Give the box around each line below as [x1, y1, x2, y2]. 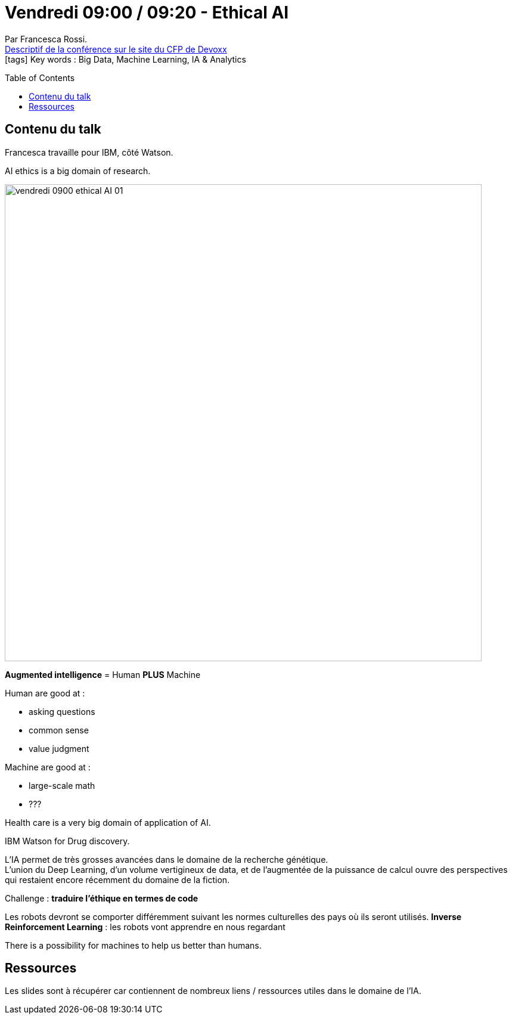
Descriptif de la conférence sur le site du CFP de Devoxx [5, 44, 227, 54]
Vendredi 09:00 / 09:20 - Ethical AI [5, 2, 289, 23]
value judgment [29, 743, 89, 754]
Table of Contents [5, 72, 75, 83]
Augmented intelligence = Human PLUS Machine [5, 669, 201, 680]
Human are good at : [5, 687, 85, 698]
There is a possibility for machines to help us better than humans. [5, 940, 262, 950]
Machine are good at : [5, 761, 91, 772]
